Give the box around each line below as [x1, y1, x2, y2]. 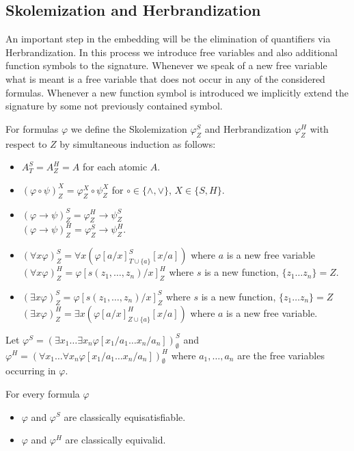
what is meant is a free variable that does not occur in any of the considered [5, 71, 325, 86]
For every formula [5, 386, 80, 400]
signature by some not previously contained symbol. [5, 99, 223, 113]
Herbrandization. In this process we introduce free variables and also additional [5, 44, 338, 59]
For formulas [5, 121, 59, 136]
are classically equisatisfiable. [64, 409, 186, 424]
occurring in [5, 363, 56, 378]
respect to [5, 136, 47, 151]
